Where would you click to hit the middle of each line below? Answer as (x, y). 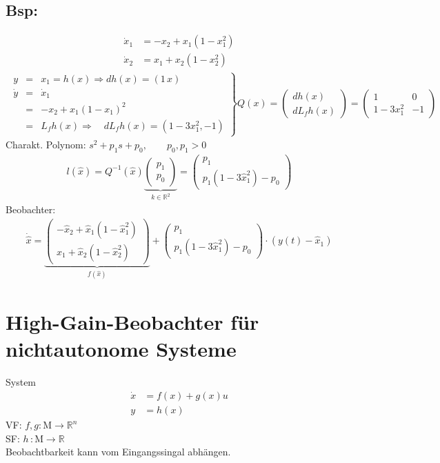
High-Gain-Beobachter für (132, 322)
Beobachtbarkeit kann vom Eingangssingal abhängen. (118, 452)
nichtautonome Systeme (121, 349)
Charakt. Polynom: (46, 145)
